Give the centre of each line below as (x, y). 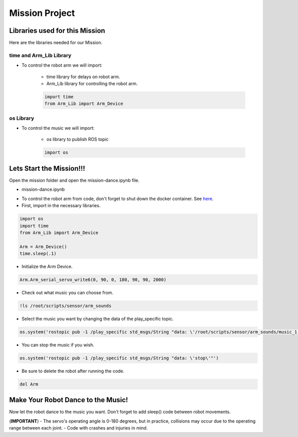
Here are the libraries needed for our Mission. (56, 43)
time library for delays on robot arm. (83, 77)
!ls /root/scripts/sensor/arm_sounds (66, 306)
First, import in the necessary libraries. (61, 206)
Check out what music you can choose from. (68, 293)
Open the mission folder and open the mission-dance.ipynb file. (74, 180)
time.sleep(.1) (38, 254)
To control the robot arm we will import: (62, 65)
